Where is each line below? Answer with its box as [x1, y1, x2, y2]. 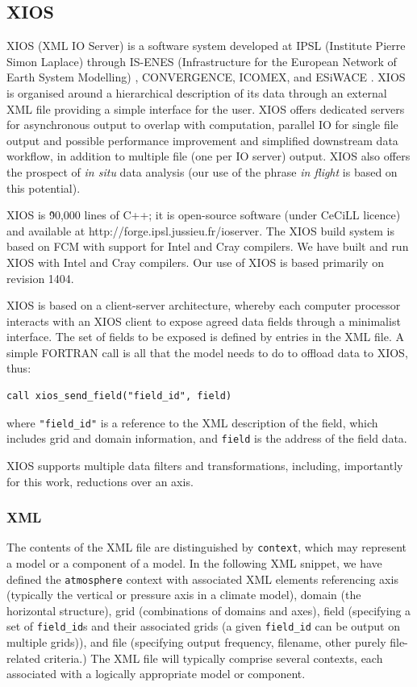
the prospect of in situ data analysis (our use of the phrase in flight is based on [6, 163, 398, 180]
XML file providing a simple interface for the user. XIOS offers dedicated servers [6, 100, 405, 117]
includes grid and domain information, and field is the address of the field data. [6, 430, 407, 447]
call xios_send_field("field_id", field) [6, 390, 232, 402]
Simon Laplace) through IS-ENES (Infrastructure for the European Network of [6, 52, 397, 69]
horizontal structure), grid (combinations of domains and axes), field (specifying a [6, 602, 411, 618]
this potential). [6, 179, 81, 196]
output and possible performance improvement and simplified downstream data [6, 131, 398, 148]
